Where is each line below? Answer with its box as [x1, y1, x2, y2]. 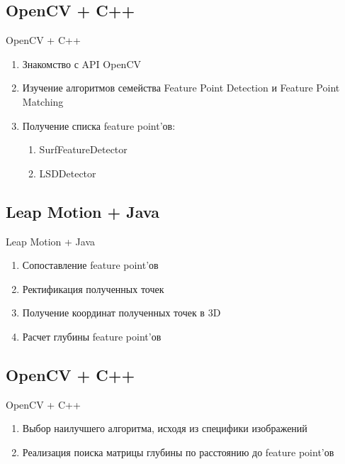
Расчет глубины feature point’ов [22, 328, 162, 343]
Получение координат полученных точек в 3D [22, 305, 221, 320]
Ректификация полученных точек [22, 281, 164, 296]
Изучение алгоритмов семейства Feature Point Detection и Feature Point [22, 80, 340, 95]
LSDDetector [39, 165, 96, 180]
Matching [22, 94, 64, 109]
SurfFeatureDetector [39, 142, 128, 157]
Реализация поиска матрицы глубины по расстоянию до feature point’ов [22, 444, 334, 459]
